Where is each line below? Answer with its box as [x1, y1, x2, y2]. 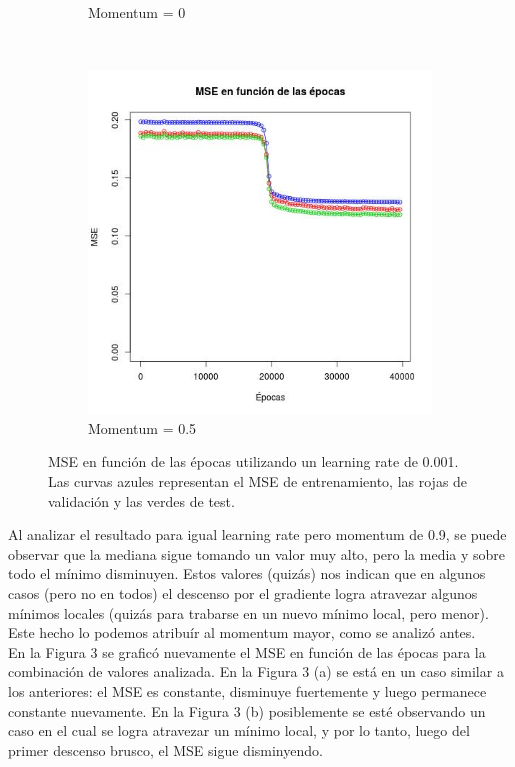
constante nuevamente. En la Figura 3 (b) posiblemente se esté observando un [8, 700, 486, 721]
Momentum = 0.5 [88, 417, 197, 438]
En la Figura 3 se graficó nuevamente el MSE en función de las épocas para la [8, 641, 486, 662]
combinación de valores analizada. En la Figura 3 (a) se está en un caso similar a [8, 661, 504, 682]
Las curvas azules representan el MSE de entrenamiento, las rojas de [48, 470, 468, 491]
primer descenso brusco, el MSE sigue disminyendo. [8, 739, 323, 760]
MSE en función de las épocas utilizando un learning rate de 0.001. [48, 451, 459, 472]
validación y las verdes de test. [48, 490, 235, 511]
